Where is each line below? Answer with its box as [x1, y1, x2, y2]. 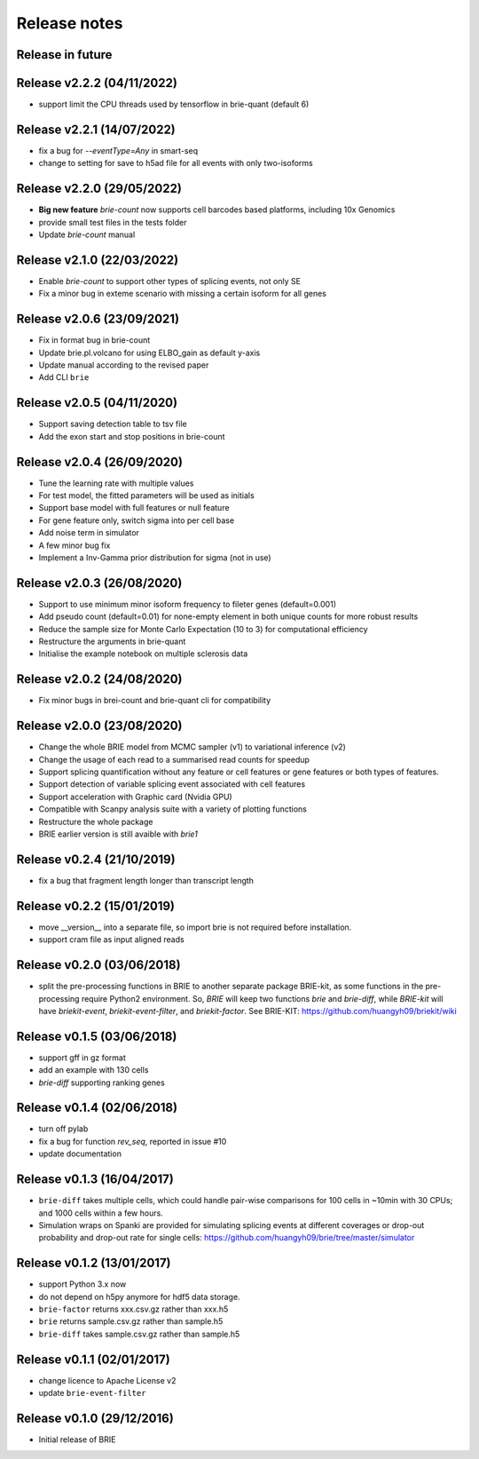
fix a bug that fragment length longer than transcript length [38, 875, 255, 885]
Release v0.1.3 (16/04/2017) [16, 1172, 175, 1187]
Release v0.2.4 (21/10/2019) [16, 852, 177, 867]
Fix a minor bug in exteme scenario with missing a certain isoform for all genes [38, 289, 327, 299]
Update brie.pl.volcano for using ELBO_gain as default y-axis [38, 347, 261, 358]
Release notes [16, 13, 123, 33]
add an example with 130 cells [38, 1065, 149, 1075]
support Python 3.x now [38, 1279, 127, 1289]
